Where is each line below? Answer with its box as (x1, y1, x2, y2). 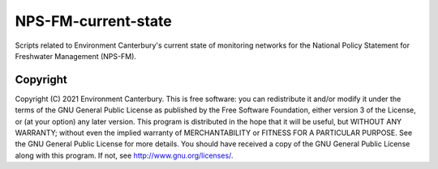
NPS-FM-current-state (15, 12, 172, 30)
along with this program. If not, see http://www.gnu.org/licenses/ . (15, 150, 234, 160)
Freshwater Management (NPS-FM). (15, 51, 137, 61)
